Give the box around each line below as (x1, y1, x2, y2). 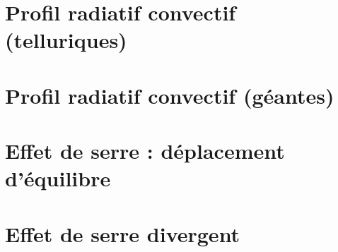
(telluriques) (5, 25, 127, 54)
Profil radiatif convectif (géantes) (5, 80, 334, 109)
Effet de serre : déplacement (5, 136, 285, 165)
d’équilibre (5, 164, 111, 193)
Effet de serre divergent (5, 219, 240, 248)
